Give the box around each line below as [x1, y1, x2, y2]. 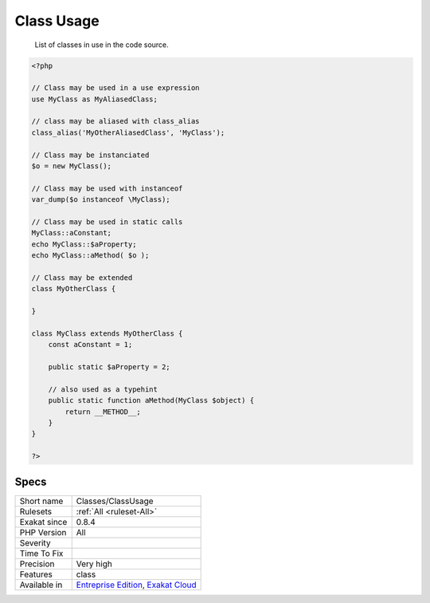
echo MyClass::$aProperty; [31, 239, 137, 249]
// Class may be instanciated [31, 150, 150, 160]
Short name [19, 495, 64, 506]
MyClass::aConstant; [31, 228, 111, 238]
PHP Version [19, 526, 67, 538]
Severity [19, 537, 51, 548]
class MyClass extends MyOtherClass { [31, 329, 183, 338]
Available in [19, 579, 63, 590]
